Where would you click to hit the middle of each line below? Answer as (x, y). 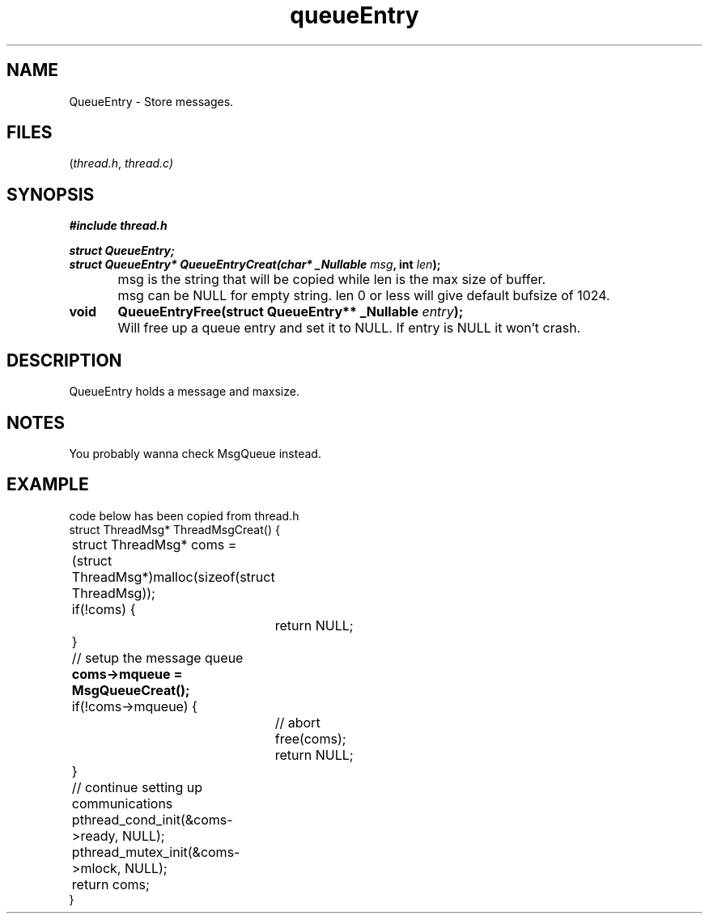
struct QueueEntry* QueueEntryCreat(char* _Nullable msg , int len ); (255, 265)
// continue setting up (137, 787)
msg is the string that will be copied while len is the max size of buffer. (332, 280)
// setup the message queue (157, 657)
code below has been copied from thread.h (184, 515)
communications (122, 803)
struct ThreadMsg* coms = (154, 544)
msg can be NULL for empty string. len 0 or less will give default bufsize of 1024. (364, 296)
